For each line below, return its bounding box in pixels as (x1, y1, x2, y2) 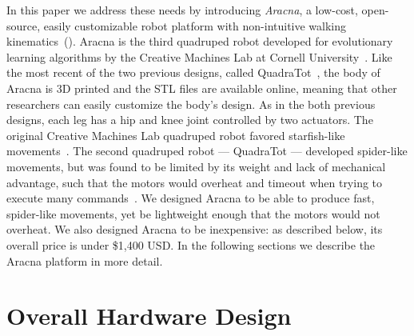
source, (6, 17, 41, 34)
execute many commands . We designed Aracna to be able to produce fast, (6, 190, 375, 206)
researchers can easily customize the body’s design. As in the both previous (6, 95, 376, 112)
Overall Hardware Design (6, 299, 292, 332)
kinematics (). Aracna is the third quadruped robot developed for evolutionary (6, 33, 393, 50)
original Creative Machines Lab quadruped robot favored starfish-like (6, 126, 345, 143)
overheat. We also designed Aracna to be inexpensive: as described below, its (6, 221, 383, 238)
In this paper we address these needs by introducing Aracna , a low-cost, (6, 2, 358, 18)
